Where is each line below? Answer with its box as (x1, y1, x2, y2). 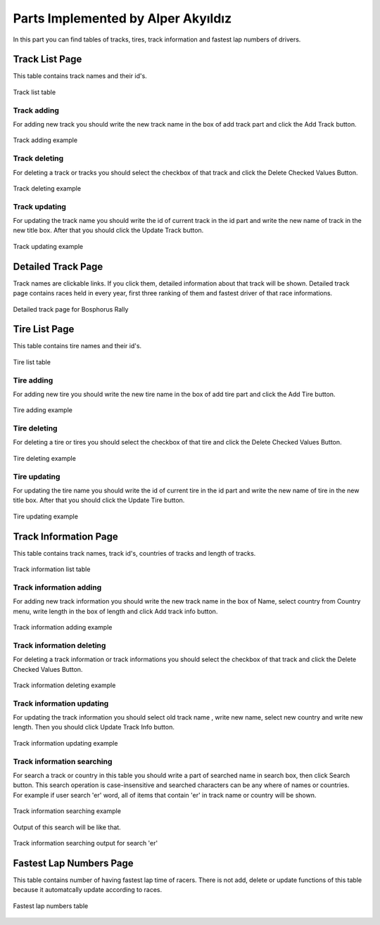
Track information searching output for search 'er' (13, 838, 158, 847)
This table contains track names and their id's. (13, 72, 147, 80)
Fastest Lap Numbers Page (13, 857, 134, 869)
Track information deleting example (13, 681, 116, 689)
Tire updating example (13, 512, 79, 521)
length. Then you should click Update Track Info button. (13, 723, 175, 732)
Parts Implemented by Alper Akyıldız (13, 11, 232, 26)
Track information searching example (13, 807, 121, 815)
